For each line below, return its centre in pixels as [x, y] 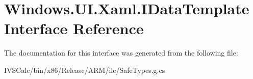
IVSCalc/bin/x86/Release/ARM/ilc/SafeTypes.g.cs [85, 70]
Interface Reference [74, 28]
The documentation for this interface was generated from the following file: [121, 53]
